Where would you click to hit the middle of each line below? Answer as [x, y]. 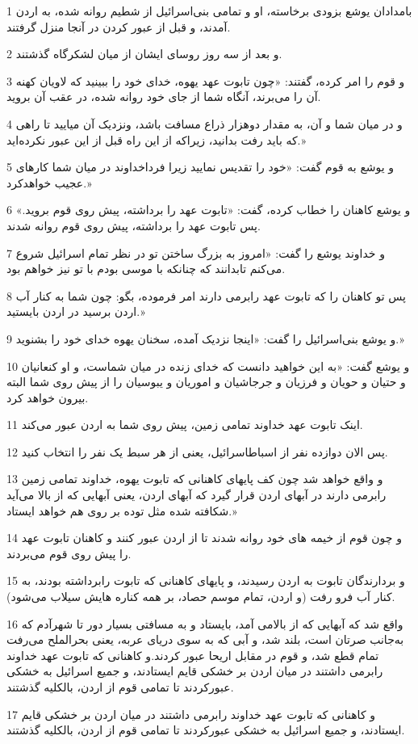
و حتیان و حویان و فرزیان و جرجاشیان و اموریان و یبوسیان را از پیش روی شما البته [206, 382]
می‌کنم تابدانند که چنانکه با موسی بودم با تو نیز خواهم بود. [146, 269]
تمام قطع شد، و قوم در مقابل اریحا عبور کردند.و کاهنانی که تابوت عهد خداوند [193, 655]
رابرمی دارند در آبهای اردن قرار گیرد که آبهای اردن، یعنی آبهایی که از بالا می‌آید [196, 495]
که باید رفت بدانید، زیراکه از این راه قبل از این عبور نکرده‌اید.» [157, 139]
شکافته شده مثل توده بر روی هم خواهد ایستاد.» [122, 510]
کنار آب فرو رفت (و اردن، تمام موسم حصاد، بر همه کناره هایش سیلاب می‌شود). [201, 597]
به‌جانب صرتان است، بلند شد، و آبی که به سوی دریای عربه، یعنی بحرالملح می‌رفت [205, 639]
